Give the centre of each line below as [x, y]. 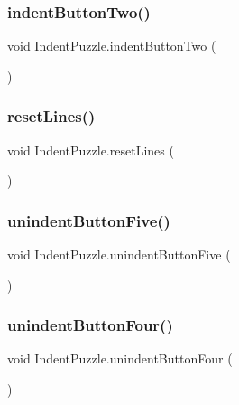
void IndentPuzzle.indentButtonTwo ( [112, 46]
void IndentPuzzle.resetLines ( [91, 150]
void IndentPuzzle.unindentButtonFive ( [119, 254]
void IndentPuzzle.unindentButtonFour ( [120, 358]
